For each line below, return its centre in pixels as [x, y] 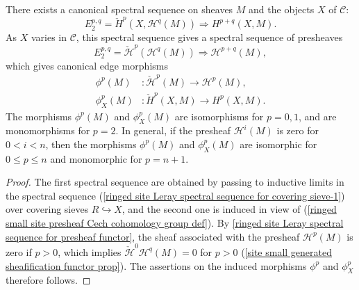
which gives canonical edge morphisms [87, 65]
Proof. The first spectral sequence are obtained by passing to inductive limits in [175, 182]
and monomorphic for [96, 158]
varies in [49, 37]
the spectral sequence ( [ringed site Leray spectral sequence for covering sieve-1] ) [175, 195]
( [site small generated [286, 251]
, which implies [90, 251]
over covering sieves [47, 209]
